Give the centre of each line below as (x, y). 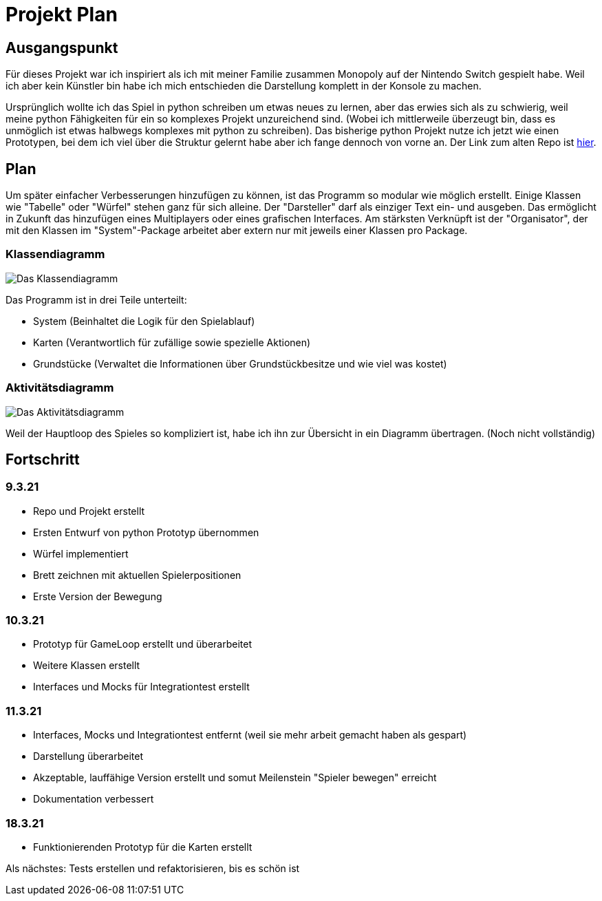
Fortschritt (43, 459)
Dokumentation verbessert (94, 799)
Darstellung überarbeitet (88, 756)
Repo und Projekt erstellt (89, 511)
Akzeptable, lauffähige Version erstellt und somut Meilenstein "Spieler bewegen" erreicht (235, 778)
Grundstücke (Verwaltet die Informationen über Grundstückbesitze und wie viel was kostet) (240, 363)
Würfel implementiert (81, 553)
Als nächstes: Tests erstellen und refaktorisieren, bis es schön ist (153, 868)
